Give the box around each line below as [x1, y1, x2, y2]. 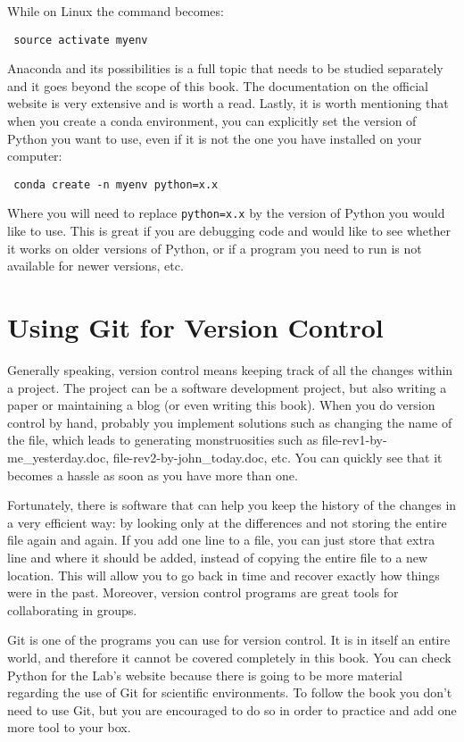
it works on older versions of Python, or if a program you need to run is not [7, 238, 422, 257]
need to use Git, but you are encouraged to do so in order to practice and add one [7, 700, 457, 719]
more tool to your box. [7, 718, 131, 737]
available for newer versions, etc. [7, 256, 184, 275]
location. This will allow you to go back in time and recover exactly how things [7, 565, 440, 584]
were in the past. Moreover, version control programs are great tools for [7, 583, 399, 602]
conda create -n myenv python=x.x [13, 178, 219, 191]
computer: [7, 146, 62, 165]
